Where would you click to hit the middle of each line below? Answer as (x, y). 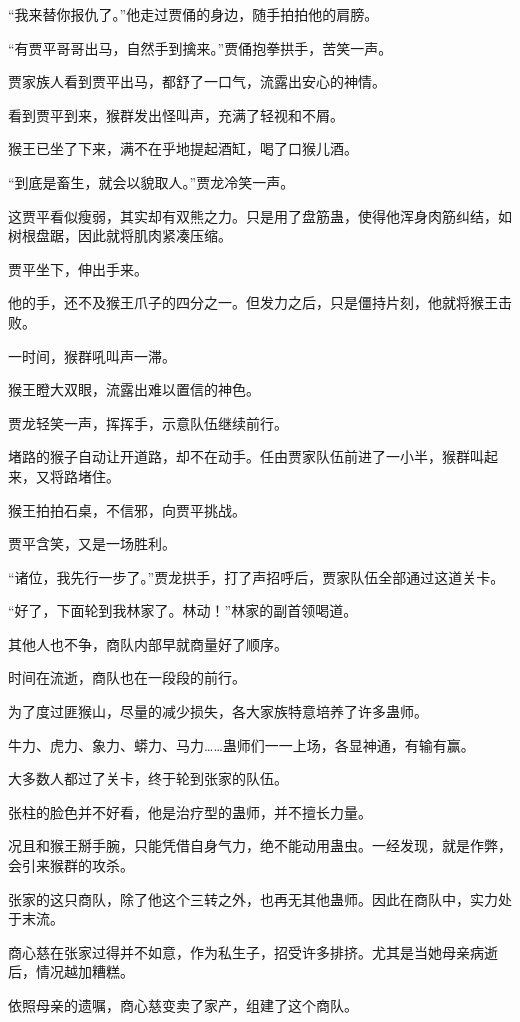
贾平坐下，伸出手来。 (78, 268)
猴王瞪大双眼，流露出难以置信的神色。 (134, 389)
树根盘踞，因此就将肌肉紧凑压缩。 (120, 235)
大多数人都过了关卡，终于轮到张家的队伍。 (148, 778)
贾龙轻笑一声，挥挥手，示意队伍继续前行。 (148, 422)
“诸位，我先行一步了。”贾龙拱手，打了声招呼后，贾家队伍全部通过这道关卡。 (256, 576)
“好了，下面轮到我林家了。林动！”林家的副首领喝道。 (183, 610)
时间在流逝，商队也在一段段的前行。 (127, 677)
